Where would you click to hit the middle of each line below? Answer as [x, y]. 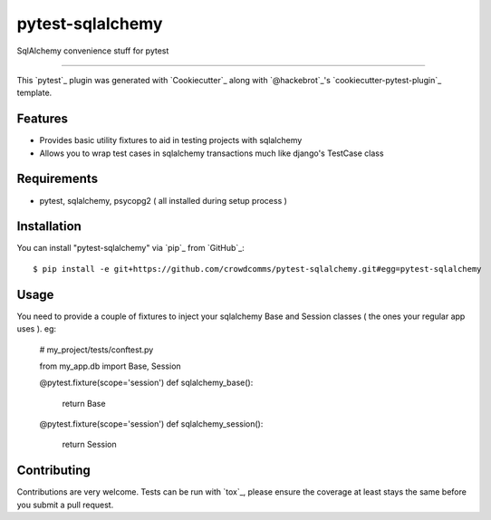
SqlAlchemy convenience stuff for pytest [93, 51]
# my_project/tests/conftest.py [96, 350]
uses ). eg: [37, 329]
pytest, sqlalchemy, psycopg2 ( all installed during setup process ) [163, 200]
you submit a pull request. [65, 505]
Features [42, 119]
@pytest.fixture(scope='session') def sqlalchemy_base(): [146, 383]
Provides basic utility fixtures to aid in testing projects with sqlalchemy [171, 140]
